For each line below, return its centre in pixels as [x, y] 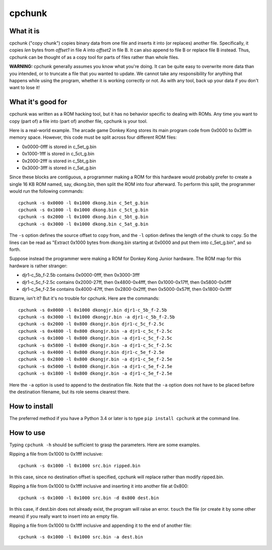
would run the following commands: [47, 191]
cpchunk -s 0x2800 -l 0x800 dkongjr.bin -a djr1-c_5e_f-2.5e [95, 359]
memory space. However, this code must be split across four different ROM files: [93, 137]
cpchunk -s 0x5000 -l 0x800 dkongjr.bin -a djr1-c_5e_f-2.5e [95, 366]
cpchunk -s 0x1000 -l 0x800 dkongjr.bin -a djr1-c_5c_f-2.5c [95, 338]
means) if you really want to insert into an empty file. [64, 516]
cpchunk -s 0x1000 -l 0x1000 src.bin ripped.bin [79, 466]
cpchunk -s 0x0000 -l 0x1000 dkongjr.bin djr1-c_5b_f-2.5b [93, 310]
